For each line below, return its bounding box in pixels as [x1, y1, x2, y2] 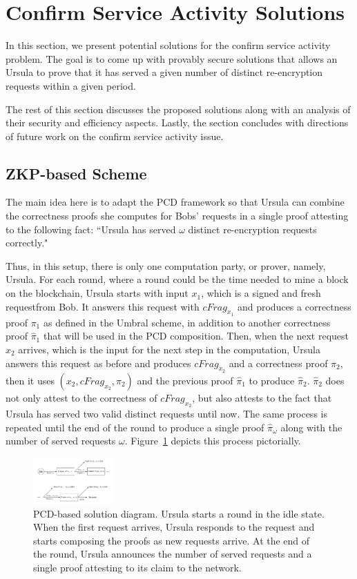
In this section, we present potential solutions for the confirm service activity [6, 38, 331, 52]
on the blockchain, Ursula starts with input [6, 286, 189, 300]
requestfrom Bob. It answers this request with [6, 299, 200, 313]
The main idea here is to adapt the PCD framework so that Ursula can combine [6, 195, 345, 209]
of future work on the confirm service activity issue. [6, 128, 224, 143]
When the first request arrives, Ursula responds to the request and [33, 520, 315, 534]
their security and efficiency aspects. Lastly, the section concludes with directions [6, 115, 349, 130]
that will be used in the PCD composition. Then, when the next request [43, 328, 349, 343]
